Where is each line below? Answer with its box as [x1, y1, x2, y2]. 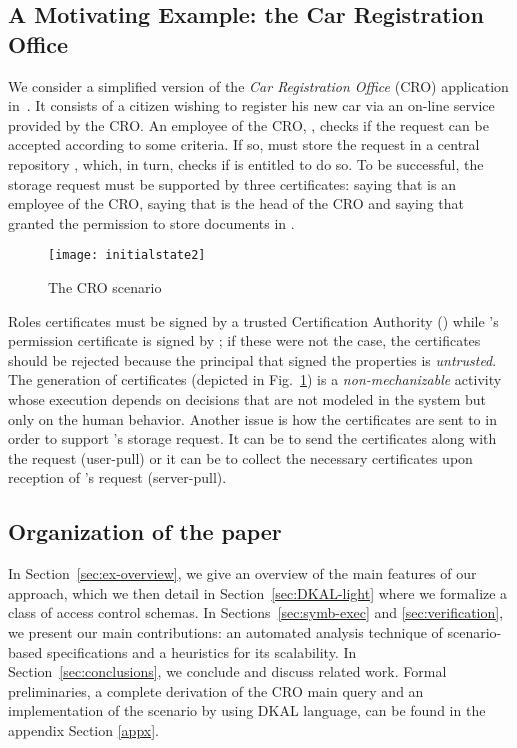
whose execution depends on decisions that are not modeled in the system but [8, 388, 487, 409]
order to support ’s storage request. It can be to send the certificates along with [8, 428, 497, 449]
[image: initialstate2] [48, 248, 206, 263]
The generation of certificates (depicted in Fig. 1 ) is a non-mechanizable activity [8, 369, 502, 390]
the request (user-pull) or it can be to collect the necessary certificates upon [8, 447, 473, 468]
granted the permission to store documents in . [8, 212, 295, 233]
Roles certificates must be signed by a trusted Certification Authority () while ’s [8, 310, 499, 331]
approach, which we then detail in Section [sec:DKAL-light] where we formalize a [8, 582, 508, 603]
